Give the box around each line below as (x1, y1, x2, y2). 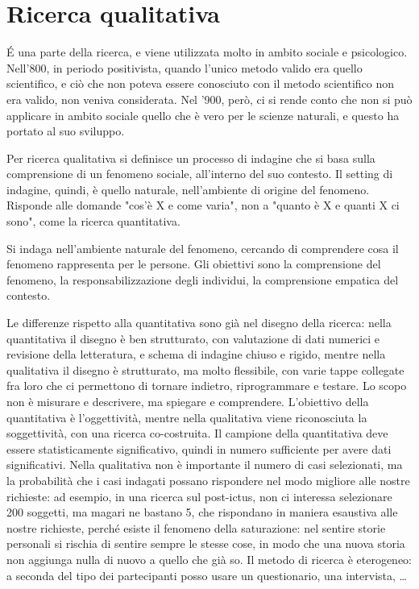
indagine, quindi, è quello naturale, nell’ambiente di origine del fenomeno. (6, 180, 370, 197)
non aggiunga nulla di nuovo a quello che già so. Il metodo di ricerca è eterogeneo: (6, 550, 413, 567)
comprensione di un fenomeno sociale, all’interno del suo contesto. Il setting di (6, 165, 393, 182)
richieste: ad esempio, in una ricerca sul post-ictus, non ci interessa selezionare (6, 487, 392, 504)
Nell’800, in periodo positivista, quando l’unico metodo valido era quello (6, 59, 363, 76)
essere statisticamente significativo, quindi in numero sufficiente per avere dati (6, 440, 392, 457)
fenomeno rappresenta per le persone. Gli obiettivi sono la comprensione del (6, 255, 381, 272)
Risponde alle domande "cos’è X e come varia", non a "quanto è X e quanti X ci (6, 197, 400, 214)
